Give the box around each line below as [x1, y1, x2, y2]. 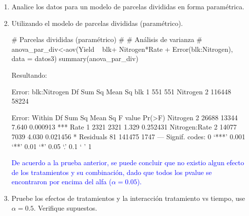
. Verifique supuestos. [34, 202, 97, 213]
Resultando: [11, 69, 47, 80]
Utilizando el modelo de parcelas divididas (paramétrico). [11, 18, 183, 28]
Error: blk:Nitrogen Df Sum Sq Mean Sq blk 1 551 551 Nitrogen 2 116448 [11, 86, 231, 96]
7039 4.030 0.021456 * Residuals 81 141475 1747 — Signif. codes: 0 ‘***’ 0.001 [11, 131, 246, 141]
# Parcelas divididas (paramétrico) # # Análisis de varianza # [11, 34, 202, 44]
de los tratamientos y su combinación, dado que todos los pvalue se [11, 167, 212, 177]
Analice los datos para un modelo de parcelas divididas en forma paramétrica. [11, 1, 245, 11]
